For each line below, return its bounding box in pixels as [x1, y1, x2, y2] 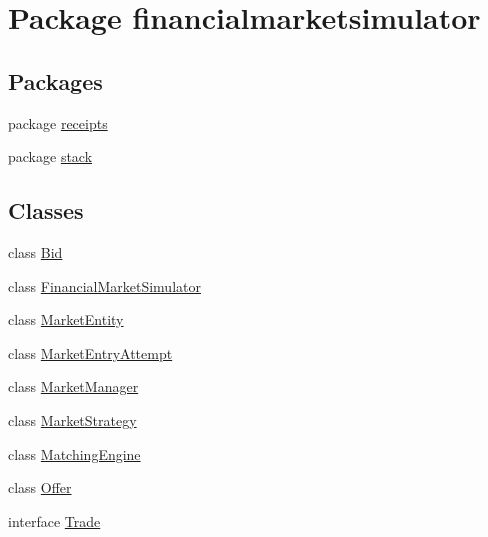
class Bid [8, 241, 63, 262]
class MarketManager [8, 376, 139, 397]
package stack [8, 146, 93, 167]
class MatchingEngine [8, 443, 141, 464]
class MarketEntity [8, 309, 124, 330]
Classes [8, 195, 84, 226]
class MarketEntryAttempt [8, 342, 173, 363]
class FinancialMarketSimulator [8, 275, 201, 296]
